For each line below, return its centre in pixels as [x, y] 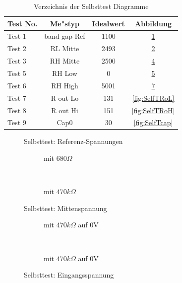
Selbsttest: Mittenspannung [65, 208]
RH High [65, 85]
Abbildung [153, 23]
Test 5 [17, 73]
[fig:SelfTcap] [153, 122]
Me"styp [64, 23]
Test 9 [17, 122]
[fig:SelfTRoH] [153, 110]
